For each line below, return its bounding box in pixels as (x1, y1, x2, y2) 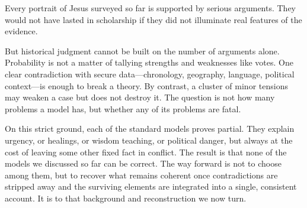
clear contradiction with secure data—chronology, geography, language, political (5, 67, 295, 80)
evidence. (5, 25, 38, 37)
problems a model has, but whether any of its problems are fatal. (5, 102, 241, 115)
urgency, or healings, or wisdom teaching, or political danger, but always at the (5, 134, 293, 146)
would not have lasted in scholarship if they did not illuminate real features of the (5, 13, 302, 25)
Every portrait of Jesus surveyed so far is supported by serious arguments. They (5, 2, 296, 14)
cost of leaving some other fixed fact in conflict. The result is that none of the (5, 145, 287, 158)
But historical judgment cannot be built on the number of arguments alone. (5, 44, 280, 57)
